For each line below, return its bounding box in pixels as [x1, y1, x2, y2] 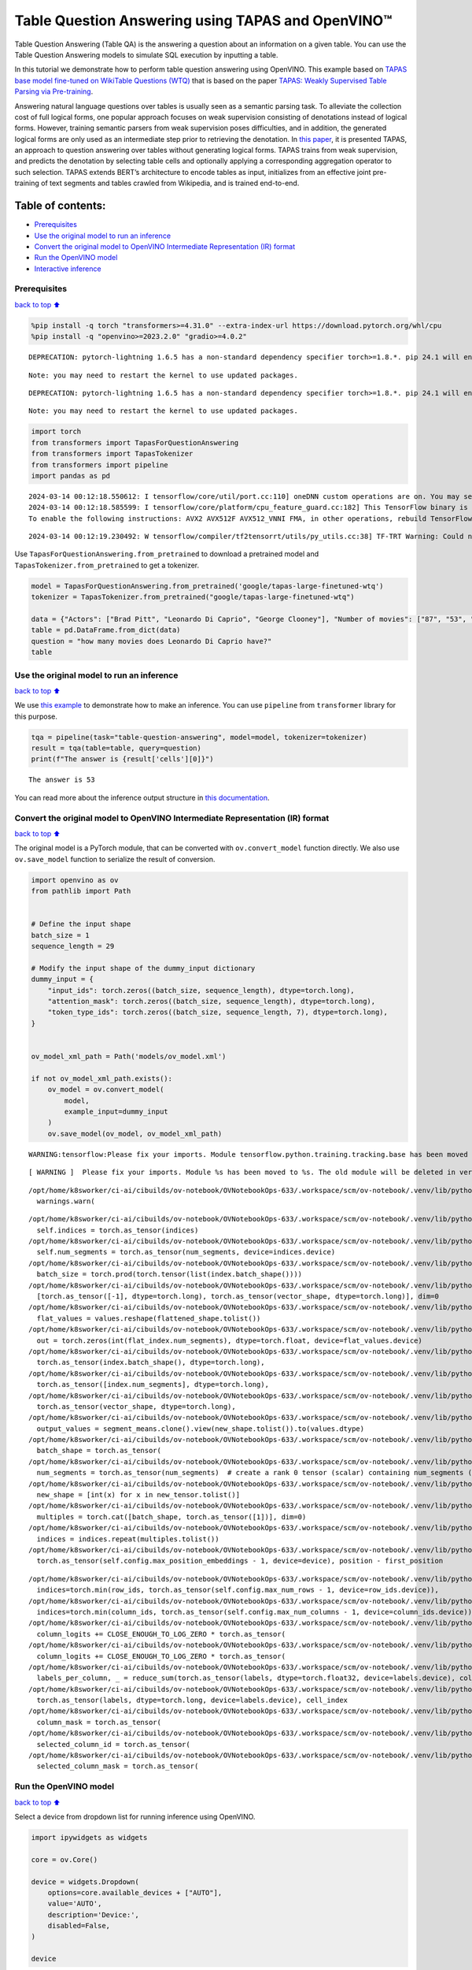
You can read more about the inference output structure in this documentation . [14, 793, 270, 802]
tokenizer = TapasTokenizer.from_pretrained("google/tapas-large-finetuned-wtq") [31, 593, 356, 602]
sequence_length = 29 [31, 942, 115, 951]
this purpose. [14, 712, 58, 721]
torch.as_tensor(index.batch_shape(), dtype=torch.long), [36, 1358, 265, 1367]
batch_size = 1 [31, 931, 90, 939]
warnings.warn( [36, 1196, 95, 1206]
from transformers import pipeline [31, 460, 168, 469]
